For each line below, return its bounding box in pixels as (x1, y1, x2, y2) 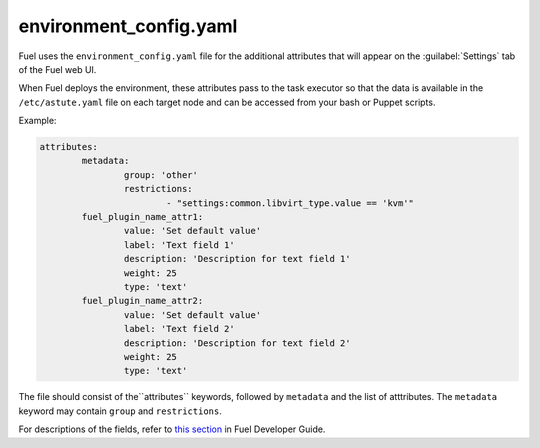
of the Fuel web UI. (18, 63, 97, 75)
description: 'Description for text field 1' (123, 253, 351, 265)
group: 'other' (123, 169, 199, 180)
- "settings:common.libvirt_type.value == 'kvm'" (165, 197, 415, 209)
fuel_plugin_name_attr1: (81, 211, 204, 223)
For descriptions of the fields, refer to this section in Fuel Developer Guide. (18, 423, 326, 435)
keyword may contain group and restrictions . (18, 405, 222, 417)
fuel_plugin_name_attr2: (81, 295, 204, 307)
